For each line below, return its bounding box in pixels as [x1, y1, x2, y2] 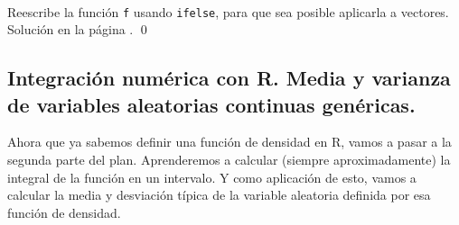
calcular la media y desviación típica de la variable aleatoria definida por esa [7, 185, 431, 204]
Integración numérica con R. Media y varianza [7, 64, 451, 92]
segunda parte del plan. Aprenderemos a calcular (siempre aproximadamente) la [7, 150, 451, 169]
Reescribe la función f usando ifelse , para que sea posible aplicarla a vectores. [7, 2, 449, 21]
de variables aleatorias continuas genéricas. [7, 90, 416, 118]
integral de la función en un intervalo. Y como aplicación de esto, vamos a [7, 167, 417, 186]
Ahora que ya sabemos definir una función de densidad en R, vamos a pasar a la [7, 132, 452, 151]
